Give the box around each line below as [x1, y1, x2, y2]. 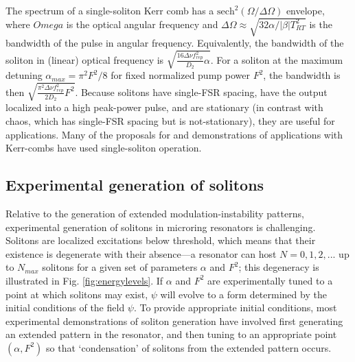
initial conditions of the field [5, 300, 125, 315]
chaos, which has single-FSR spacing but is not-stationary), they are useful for [5, 114, 335, 128]
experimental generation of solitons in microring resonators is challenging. [5, 219, 316, 234]
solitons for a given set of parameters [42, 260, 198, 274]
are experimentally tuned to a [207, 273, 333, 287]
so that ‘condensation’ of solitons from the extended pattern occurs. [46, 340, 332, 354]
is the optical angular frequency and [66, 16, 218, 31]
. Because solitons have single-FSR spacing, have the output [75, 84, 328, 99]
